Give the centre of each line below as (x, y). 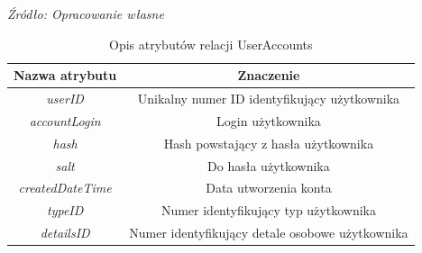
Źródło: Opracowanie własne (86, 14)
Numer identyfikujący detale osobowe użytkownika (269, 233)
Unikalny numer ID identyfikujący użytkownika (269, 99)
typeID (65, 210)
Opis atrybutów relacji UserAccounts (211, 44)
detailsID (65, 233)
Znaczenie (269, 75)
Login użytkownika (269, 120)
